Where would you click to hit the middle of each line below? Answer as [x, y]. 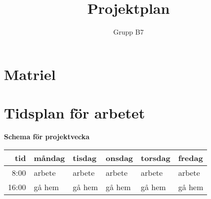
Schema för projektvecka [47, 137]
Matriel [30, 74]
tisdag [85, 158]
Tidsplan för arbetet [75, 113]
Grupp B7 [128, 32]
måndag [49, 158]
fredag [190, 158]
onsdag [119, 158]
